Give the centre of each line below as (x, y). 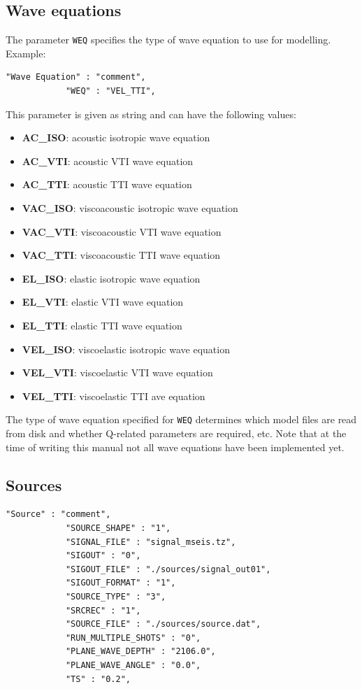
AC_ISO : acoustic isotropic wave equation (116, 137)
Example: (26, 53)
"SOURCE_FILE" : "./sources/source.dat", (163, 624)
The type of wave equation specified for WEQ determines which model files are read (181, 419)
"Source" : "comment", (58, 514)
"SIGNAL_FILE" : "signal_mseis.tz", (151, 542)
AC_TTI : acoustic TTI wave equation (107, 184)
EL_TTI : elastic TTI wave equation (102, 325)
